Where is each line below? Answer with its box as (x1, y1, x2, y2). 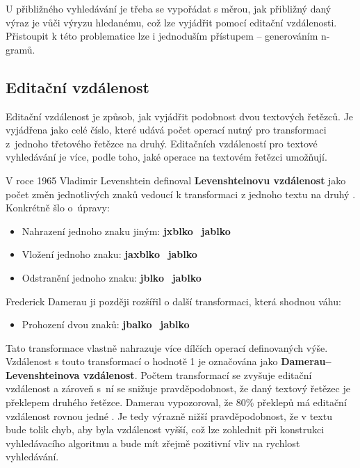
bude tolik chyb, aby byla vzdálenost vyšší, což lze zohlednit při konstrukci (6, 422, 325, 437)
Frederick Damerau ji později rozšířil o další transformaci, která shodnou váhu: (6, 293, 341, 308)
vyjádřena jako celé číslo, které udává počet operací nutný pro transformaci (6, 122, 327, 137)
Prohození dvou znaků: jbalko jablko (22, 317, 190, 332)
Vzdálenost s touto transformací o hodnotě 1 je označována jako (6, 354, 278, 369)
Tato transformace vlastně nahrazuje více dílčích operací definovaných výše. (6, 340, 328, 355)
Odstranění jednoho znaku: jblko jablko (22, 270, 202, 284)
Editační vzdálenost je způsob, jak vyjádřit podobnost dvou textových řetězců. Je (6, 108, 354, 123)
